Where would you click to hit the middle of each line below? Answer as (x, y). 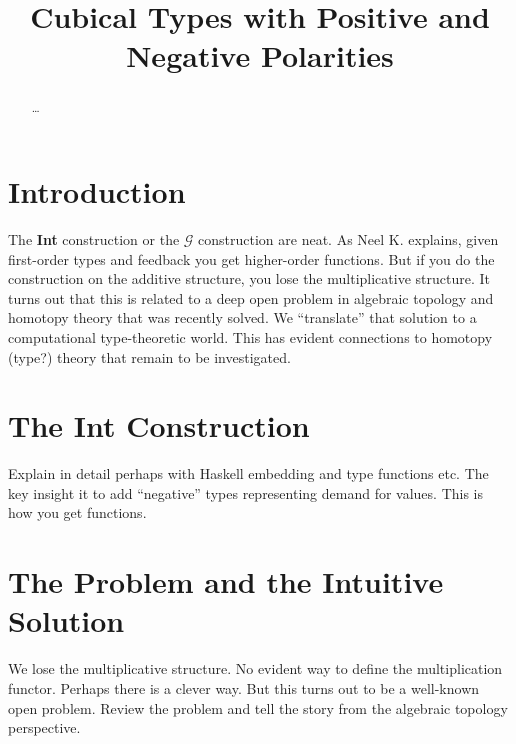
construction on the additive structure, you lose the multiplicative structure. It (249, 278)
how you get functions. (77, 512)
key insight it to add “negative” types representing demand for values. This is (246, 492)
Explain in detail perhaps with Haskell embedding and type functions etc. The (248, 473)
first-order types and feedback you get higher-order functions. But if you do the (251, 258)
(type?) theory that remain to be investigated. (149, 356)
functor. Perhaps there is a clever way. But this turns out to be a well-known (244, 687)
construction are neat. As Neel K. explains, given (348, 238)
